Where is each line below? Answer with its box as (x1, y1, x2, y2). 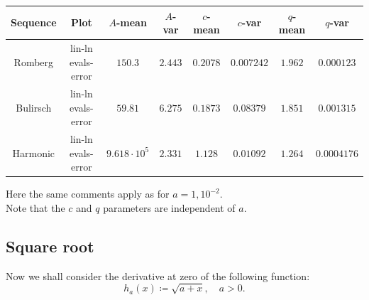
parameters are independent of (103, 200, 236, 215)
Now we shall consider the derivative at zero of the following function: (6, 268, 310, 283)
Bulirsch (16, 100, 52, 114)
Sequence (11, 15, 57, 30)
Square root (6, 235, 94, 257)
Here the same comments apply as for (6, 186, 170, 201)
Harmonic (12, 145, 55, 160)
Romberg (13, 54, 54, 69)
